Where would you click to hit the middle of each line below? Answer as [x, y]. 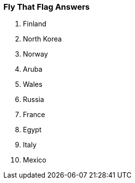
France [34, 115]
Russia [34, 100]
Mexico [35, 160]
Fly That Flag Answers [47, 7]
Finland [35, 24]
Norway [36, 54]
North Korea [42, 39]
